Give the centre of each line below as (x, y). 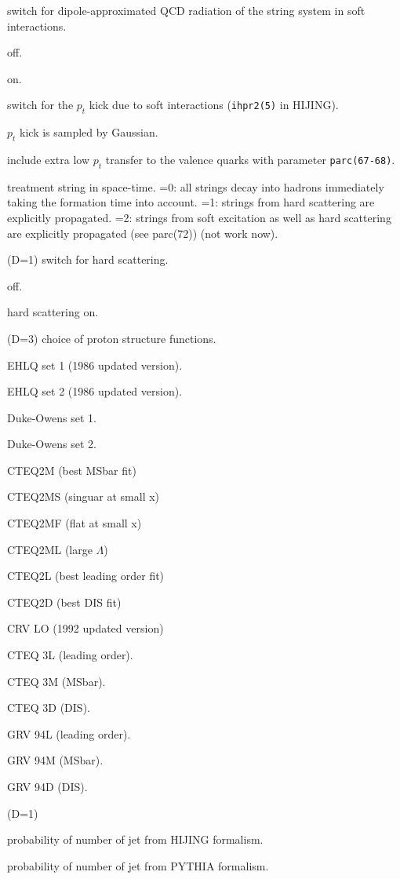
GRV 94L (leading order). (69, 733)
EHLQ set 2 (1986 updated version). (95, 391)
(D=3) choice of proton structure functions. (112, 338)
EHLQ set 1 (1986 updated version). (95, 365)
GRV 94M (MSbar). (55, 760)
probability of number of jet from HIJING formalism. (135, 839)
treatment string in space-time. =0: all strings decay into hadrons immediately (196, 186)
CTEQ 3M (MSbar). (56, 681)
